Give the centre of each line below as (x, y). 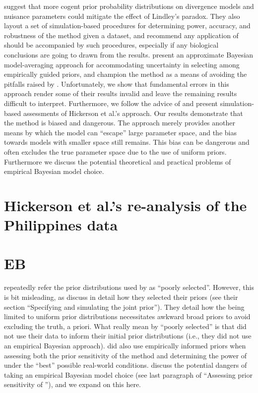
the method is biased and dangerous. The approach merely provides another (120, 123)
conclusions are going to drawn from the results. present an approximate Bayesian (129, 54)
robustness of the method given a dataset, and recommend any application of (121, 35)
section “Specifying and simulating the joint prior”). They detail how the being (124, 307)
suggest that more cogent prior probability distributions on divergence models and (129, 6)
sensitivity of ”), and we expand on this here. (72, 384)
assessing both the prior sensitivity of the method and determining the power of (126, 355)
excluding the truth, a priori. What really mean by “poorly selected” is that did (125, 326)
